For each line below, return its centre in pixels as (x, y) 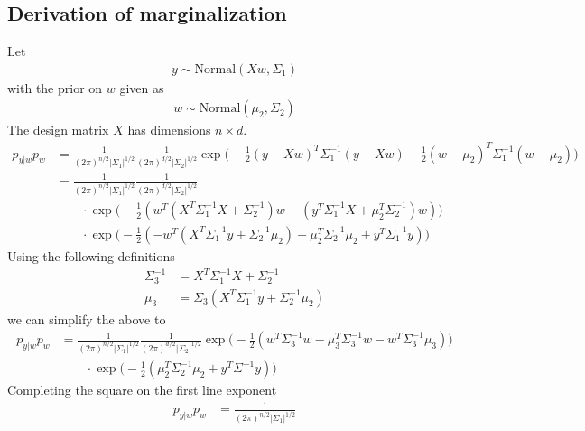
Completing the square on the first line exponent (142, 390)
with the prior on (55, 87)
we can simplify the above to (87, 319)
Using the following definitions (91, 255)
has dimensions (169, 130)
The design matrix (58, 130)
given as (142, 87)
